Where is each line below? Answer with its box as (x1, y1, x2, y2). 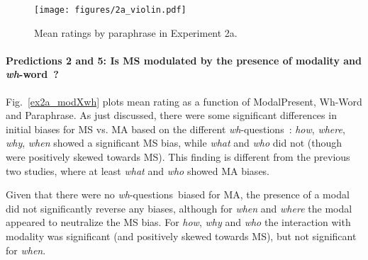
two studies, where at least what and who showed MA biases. (6, 163, 270, 178)
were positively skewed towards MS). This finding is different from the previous (6, 149, 350, 164)
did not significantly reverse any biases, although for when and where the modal (6, 200, 352, 215)
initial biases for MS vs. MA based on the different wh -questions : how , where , (6, 121, 345, 136)
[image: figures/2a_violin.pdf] (34, 5, 186, 15)
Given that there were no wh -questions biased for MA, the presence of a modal (6, 187, 350, 202)
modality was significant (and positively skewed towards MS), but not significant (6, 228, 357, 243)
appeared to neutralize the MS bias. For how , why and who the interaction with (6, 215, 351, 230)
